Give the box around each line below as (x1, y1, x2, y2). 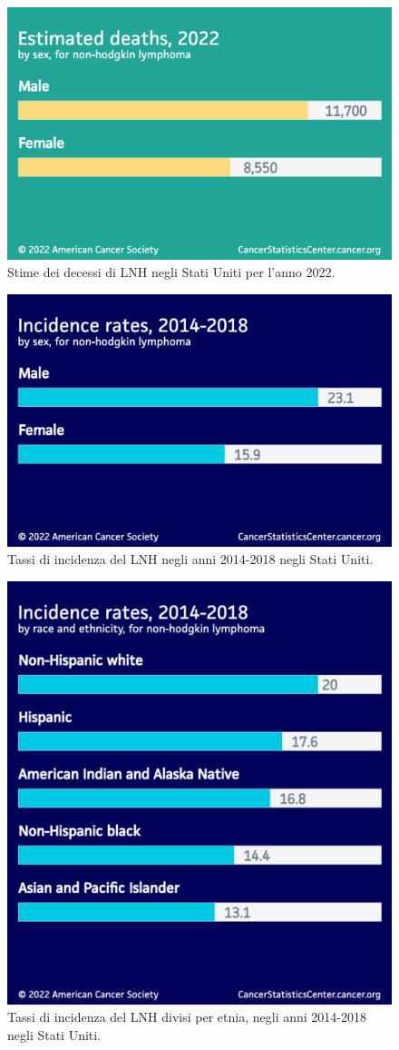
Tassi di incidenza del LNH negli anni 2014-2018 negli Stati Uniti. (7, 550, 374, 569)
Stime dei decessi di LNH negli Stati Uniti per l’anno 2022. (7, 262, 336, 282)
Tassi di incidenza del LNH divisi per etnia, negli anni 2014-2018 (7, 1007, 366, 1026)
